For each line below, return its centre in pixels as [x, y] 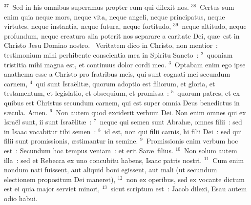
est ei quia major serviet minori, [52, 189]
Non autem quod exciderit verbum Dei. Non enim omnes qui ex [151, 112]
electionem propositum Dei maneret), [60, 179]
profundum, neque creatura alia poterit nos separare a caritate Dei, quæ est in [122, 35]
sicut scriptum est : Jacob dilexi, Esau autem [179, 189]
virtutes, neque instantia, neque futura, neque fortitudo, [88, 26]
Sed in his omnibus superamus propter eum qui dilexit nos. [101, 7]
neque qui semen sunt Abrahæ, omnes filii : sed [171, 122]
